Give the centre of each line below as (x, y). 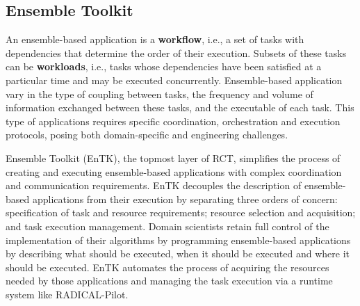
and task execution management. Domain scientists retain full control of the (167, 226)
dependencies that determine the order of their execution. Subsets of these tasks (176, 53)
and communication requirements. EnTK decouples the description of (154, 185)
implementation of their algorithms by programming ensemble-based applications (178, 240)
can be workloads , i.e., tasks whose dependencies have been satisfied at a (164, 66)
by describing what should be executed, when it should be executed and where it (178, 253)
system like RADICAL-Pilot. (67, 294)
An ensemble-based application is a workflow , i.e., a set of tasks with (155, 39)
